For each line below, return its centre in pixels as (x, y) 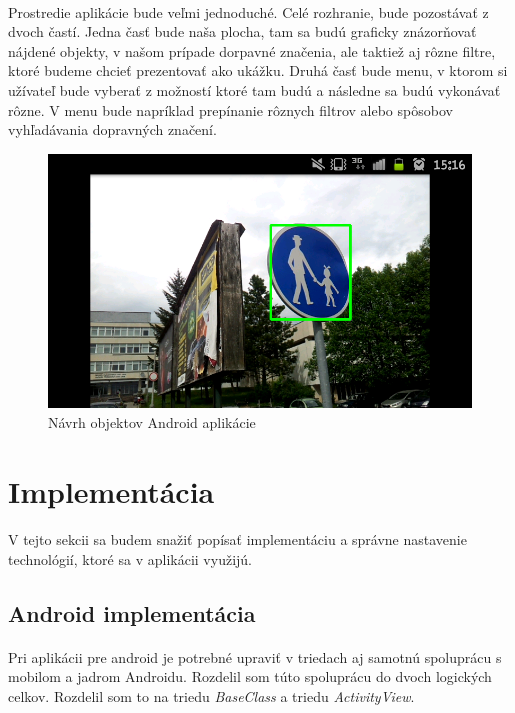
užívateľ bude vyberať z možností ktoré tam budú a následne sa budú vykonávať (254, 89)
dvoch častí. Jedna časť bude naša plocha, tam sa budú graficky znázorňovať (242, 31)
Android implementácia (132, 612)
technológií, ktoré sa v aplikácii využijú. (130, 558)
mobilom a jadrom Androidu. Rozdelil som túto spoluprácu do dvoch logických (250, 676)
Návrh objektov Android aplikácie (152, 421)
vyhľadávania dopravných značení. (112, 129)
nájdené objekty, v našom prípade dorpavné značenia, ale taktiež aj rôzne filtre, (252, 50)
